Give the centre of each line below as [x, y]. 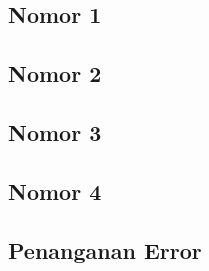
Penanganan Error [105, 249]
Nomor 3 [55, 131]
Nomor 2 [55, 73]
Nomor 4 [55, 190]
